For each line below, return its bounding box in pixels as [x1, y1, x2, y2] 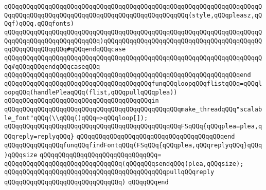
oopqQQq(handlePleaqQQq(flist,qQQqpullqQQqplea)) [4, 88, 178, 96]
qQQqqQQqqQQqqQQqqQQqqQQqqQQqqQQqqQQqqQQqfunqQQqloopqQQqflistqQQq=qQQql [4, 80, 262, 87]
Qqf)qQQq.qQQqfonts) [4, 20, 75, 28]
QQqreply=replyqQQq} [4, 132, 75, 140]
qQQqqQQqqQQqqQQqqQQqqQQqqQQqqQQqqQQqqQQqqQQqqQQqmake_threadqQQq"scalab [4, 105, 262, 113]
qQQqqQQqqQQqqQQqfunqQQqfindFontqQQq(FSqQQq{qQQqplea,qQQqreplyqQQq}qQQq [4, 141, 262, 149]
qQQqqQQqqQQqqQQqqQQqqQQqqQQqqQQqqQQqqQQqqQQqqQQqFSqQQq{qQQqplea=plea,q [4, 123, 262, 130]
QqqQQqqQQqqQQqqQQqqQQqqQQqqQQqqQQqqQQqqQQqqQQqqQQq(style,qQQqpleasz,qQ [4, 11, 262, 19]
